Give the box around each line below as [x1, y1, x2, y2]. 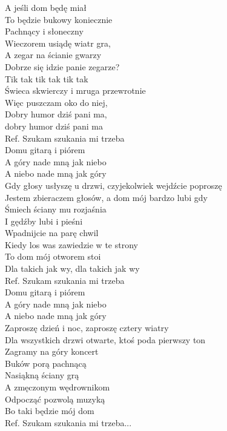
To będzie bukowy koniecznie [5, 13, 113, 25]
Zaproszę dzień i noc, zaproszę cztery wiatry [5, 321, 169, 334]
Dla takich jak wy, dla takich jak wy [5, 262, 140, 275]
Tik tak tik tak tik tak [5, 72, 88, 85]
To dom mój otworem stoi [5, 250, 101, 263]
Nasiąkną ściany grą [5, 369, 79, 381]
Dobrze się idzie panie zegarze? [5, 60, 120, 73]
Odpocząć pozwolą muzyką [5, 392, 105, 405]
